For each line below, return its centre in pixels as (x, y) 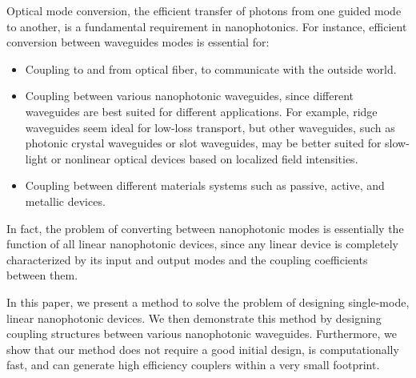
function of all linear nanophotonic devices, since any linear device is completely (202, 244)
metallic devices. (65, 201)
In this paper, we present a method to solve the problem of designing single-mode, (208, 302)
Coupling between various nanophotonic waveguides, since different (189, 96)
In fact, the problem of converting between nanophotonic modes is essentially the (205, 228)
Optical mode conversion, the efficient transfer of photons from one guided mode (204, 10)
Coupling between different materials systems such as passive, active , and (205, 185)
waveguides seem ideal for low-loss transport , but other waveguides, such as (210, 127)
